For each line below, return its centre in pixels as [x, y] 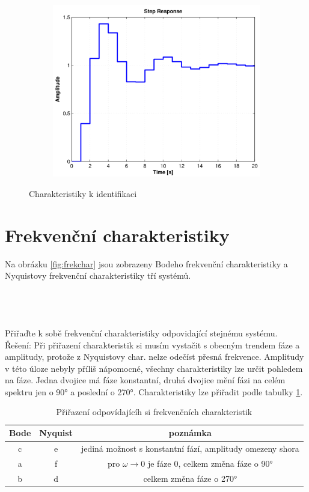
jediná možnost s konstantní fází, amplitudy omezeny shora [190, 448]
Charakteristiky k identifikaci [83, 193]
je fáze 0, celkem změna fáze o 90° [210, 463]
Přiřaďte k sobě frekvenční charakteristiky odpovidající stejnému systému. [141, 333]
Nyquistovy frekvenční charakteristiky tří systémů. [98, 275]
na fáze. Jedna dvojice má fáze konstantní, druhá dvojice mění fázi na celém [145, 380]
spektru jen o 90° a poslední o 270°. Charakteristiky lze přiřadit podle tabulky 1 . [154, 391]
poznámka [190, 433]
